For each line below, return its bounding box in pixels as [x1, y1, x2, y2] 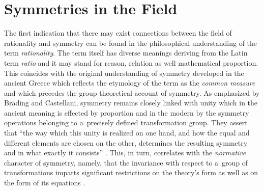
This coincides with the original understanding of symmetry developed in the [4, 67, 244, 78]
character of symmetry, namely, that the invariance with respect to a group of [4, 157, 248, 168]
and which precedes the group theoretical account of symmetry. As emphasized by [4, 87, 260, 98]
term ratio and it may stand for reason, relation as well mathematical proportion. [4, 57, 258, 68]
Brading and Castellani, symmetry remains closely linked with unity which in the [4, 97, 258, 108]
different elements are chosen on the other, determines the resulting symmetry [4, 137, 248, 148]
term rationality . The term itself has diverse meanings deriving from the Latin [4, 47, 248, 58]
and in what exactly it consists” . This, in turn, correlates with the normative [4, 147, 246, 158]
